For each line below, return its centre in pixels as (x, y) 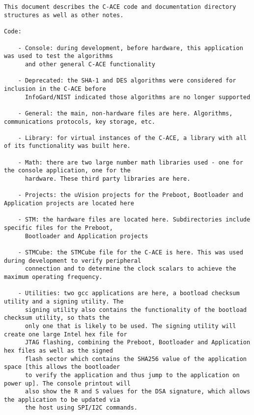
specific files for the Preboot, (58, 228)
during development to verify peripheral (73, 261)
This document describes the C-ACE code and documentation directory (120, 7)
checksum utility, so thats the (57, 318)
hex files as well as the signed (58, 350)
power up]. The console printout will (67, 383)
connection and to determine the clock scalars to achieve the (130, 269)
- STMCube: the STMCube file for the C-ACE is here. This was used (130, 252)
